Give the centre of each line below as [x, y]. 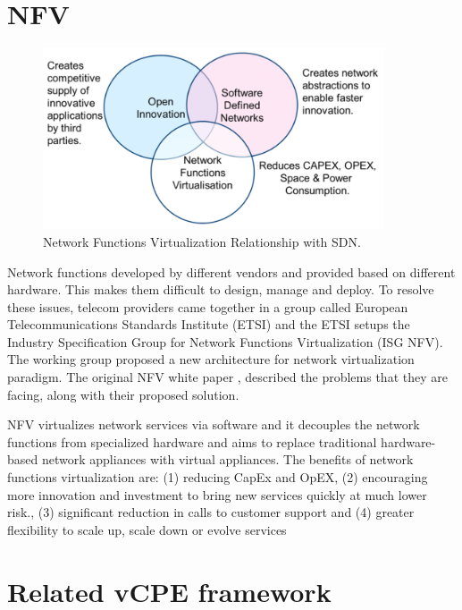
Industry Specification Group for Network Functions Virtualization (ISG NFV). [225, 341]
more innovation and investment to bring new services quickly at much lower [217, 494]
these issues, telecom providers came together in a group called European [208, 306]
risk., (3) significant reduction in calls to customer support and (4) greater [211, 512]
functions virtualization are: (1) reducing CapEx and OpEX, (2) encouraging [218, 477]
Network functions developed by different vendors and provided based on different [231, 271]
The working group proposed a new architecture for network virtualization [211, 359]
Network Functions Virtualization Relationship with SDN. [202, 241]
